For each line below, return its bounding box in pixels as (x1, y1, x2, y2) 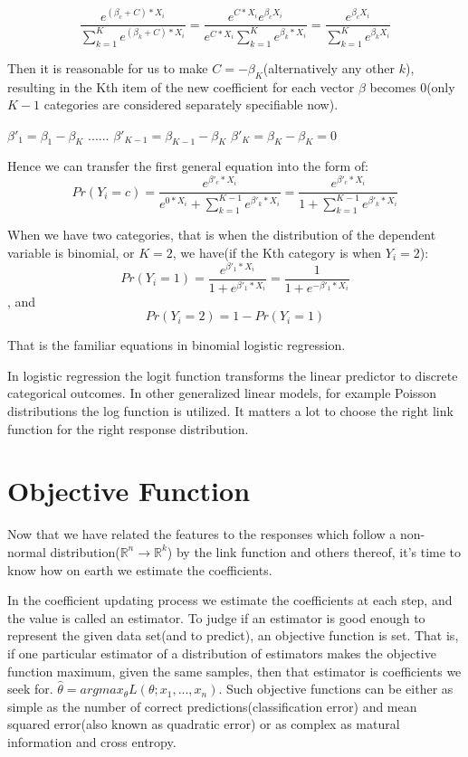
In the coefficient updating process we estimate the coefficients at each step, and (7, 591, 453, 610)
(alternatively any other (263, 58, 396, 77)
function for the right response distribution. (7, 419, 249, 438)
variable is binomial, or (7, 242, 135, 261)
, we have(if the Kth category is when (172, 242, 382, 261)
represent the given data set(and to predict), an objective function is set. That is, (7, 626, 459, 645)
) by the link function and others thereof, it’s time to (167, 542, 462, 561)
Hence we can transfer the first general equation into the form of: (7, 156, 368, 175)
